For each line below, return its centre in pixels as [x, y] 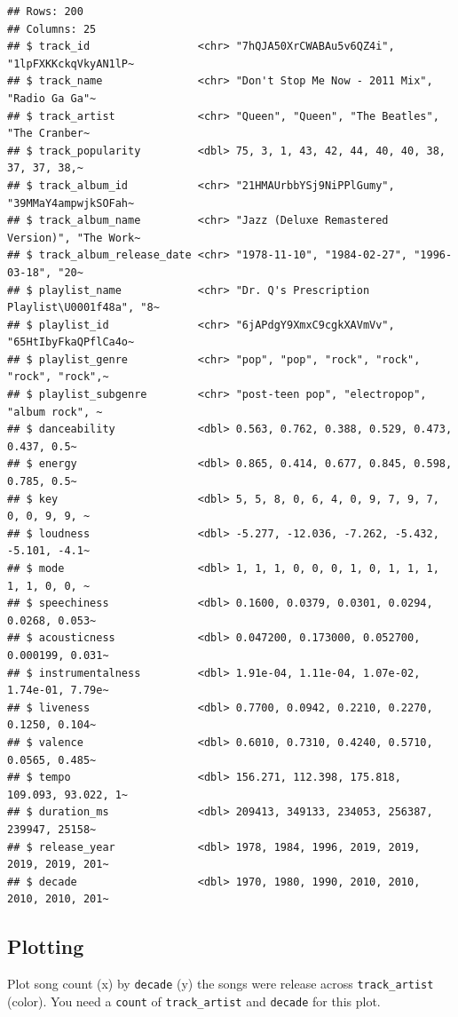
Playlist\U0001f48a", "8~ [83, 308]
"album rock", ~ [55, 412]
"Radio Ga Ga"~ [52, 98]
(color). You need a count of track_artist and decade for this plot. [194, 1001]
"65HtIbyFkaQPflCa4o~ [71, 342]
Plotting [46, 946]
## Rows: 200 [45, 12]
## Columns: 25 [52, 29]
